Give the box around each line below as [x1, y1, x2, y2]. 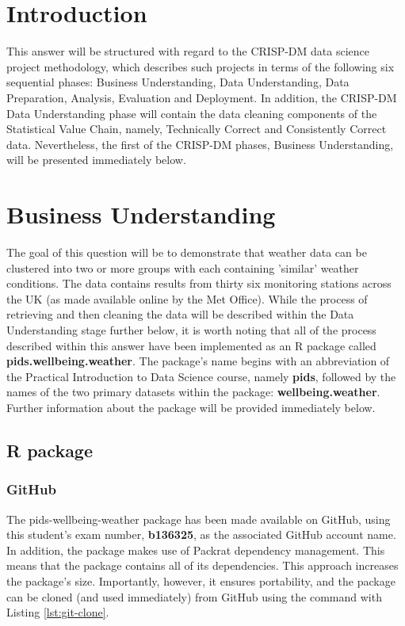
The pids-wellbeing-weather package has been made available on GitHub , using [6, 510, 391, 527]
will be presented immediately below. [6, 151, 186, 168]
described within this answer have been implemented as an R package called [6, 337, 376, 353]
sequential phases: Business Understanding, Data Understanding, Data [6, 74, 350, 90]
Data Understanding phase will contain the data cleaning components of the [6, 105, 377, 121]
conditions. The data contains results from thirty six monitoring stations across [6, 275, 392, 292]
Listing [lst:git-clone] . [6, 604, 109, 620]
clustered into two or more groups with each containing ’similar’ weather [6, 259, 359, 276]
